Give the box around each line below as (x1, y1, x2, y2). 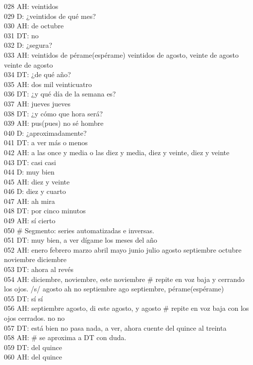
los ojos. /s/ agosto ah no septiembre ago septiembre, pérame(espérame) (4, 283, 224, 294)
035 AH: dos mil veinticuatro (4, 79, 92, 89)
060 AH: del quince (4, 352, 63, 362)
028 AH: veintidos (4, 1, 59, 11)
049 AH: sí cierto (4, 215, 56, 226)
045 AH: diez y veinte (4, 176, 70, 186)
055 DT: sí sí (4, 293, 43, 303)
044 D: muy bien (4, 167, 55, 177)
